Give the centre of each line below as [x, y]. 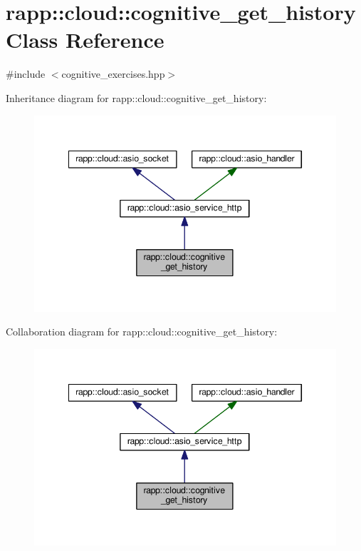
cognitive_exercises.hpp [113, 74]
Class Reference [85, 40]
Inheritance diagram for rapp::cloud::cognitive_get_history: [136, 97]
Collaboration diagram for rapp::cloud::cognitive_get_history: [142, 332]
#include [26, 74]
